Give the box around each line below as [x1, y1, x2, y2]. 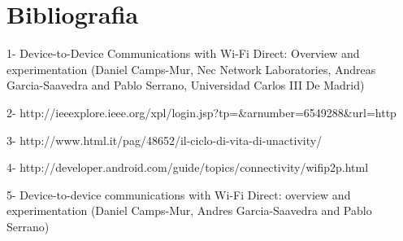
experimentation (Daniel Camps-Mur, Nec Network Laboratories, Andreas [6, 60, 376, 77]
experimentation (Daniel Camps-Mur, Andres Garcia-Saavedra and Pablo [6, 202, 372, 219]
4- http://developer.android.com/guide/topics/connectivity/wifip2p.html [6, 159, 369, 176]
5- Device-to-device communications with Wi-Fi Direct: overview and [6, 186, 351, 203]
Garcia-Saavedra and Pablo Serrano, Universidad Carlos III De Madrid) [6, 77, 365, 94]
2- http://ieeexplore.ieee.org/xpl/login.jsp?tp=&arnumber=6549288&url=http [6, 103, 396, 120]
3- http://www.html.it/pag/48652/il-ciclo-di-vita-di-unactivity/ [6, 131, 323, 148]
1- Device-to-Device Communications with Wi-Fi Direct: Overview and [6, 45, 360, 62]
